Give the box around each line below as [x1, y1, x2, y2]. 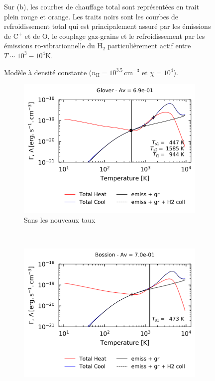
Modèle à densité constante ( [4, 67, 92, 77]
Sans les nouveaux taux [24, 214, 96, 225]
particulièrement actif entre [107, 40, 191, 51]
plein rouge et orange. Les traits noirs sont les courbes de [4, 11, 179, 21]
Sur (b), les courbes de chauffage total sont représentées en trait [4, 1, 200, 11]
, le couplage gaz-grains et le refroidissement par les [47, 30, 205, 41]
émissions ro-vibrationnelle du [4, 40, 95, 51]
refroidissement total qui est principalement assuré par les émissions [4, 21, 211, 31]
